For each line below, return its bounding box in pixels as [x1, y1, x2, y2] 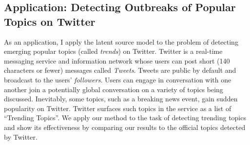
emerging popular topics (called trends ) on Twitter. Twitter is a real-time [4, 46, 223, 56]
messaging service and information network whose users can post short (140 [4, 55, 230, 65]
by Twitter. [4, 131, 38, 142]
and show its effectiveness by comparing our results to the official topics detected [4, 122, 246, 132]
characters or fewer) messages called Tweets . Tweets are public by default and [4, 65, 236, 75]
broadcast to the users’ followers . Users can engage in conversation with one [4, 74, 231, 84]
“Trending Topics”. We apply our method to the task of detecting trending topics [4, 113, 246, 123]
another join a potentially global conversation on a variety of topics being [4, 84, 223, 94]
